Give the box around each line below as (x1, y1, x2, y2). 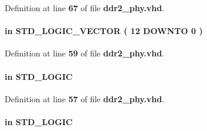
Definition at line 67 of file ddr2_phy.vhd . (5, 2, 165, 14)
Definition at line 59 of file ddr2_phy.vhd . (5, 47, 165, 59)
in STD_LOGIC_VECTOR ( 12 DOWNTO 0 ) (5, 25, 203, 37)
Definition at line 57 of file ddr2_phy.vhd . (5, 92, 165, 105)
